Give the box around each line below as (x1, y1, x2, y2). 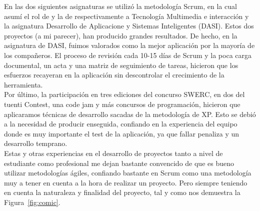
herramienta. (4, 79, 43, 89)
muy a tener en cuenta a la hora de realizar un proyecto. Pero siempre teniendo (4, 177, 247, 187)
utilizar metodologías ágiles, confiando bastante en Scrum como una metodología (4, 167, 251, 178)
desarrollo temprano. (4, 138, 67, 148)
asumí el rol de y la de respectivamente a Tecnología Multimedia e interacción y (4, 10, 249, 21)
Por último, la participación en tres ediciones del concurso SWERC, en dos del (4, 89, 245, 99)
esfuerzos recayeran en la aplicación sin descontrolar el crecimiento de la (4, 69, 224, 80)
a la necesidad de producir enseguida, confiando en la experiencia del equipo (4, 118, 237, 129)
